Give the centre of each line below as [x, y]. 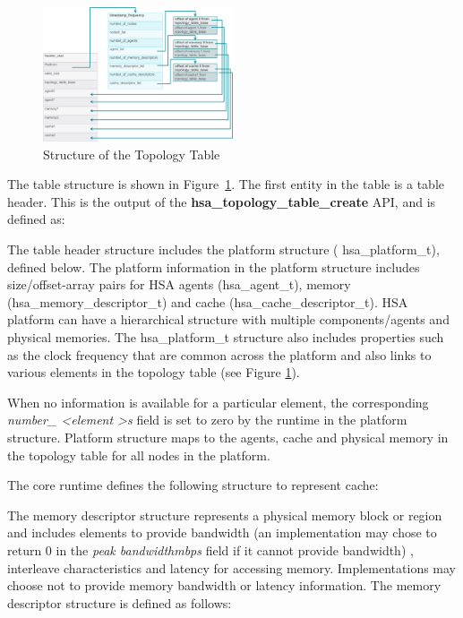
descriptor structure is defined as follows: [120, 602]
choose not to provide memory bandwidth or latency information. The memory [224, 585]
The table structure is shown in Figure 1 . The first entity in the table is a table [226, 184]
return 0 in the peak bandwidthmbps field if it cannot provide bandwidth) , [210, 549]
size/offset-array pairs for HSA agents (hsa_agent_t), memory [179, 284]
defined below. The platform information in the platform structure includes [214, 266]
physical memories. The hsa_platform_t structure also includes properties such [226, 337]
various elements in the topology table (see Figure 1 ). [154, 372]
